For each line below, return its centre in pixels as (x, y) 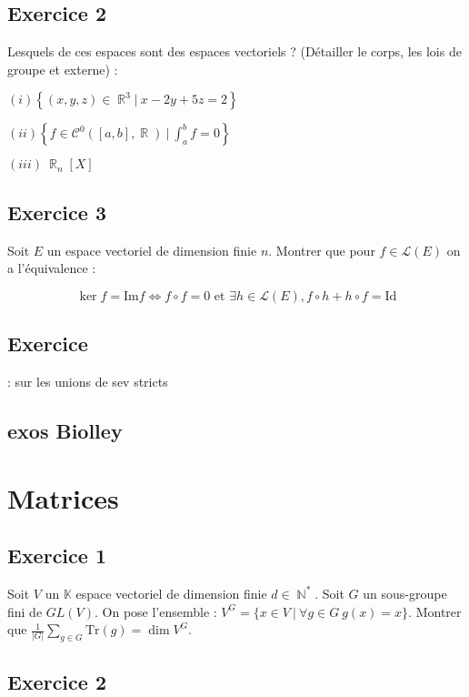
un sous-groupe (405, 593)
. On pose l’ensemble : (156, 611)
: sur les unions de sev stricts (88, 381)
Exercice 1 (57, 556)
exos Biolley (65, 430)
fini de (25, 611)
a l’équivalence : (52, 268)
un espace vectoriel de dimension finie (152, 250)
